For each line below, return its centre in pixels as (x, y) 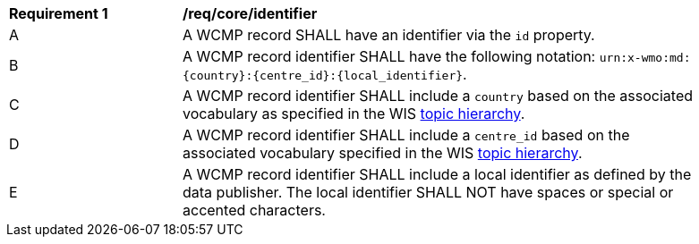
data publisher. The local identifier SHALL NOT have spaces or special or (428, 192)
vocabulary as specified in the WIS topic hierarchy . (354, 114)
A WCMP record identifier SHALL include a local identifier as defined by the (437, 174)
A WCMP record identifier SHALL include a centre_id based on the (406, 135)
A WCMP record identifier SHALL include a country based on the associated (438, 96)
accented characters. (254, 210)
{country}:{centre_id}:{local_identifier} (323, 76)
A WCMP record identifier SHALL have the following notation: (389, 56)
